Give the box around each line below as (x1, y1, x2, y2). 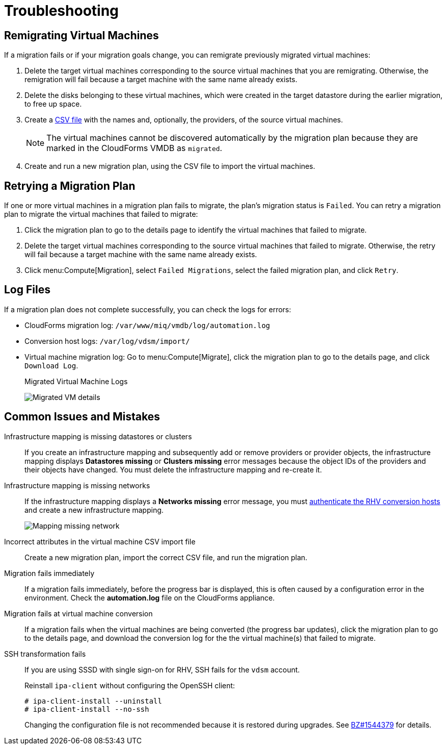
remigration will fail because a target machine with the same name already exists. (24, 75, 298, 84)
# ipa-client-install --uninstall (24, 696, 162, 705)
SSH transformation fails (4, 649, 86, 658)
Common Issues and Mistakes (4, 410, 160, 423)
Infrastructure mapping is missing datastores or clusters (4, 432, 192, 441)
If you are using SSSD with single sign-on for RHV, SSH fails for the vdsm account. (24, 665, 300, 674)
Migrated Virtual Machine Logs (24, 377, 128, 386)
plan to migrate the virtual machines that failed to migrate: (4, 210, 198, 219)
